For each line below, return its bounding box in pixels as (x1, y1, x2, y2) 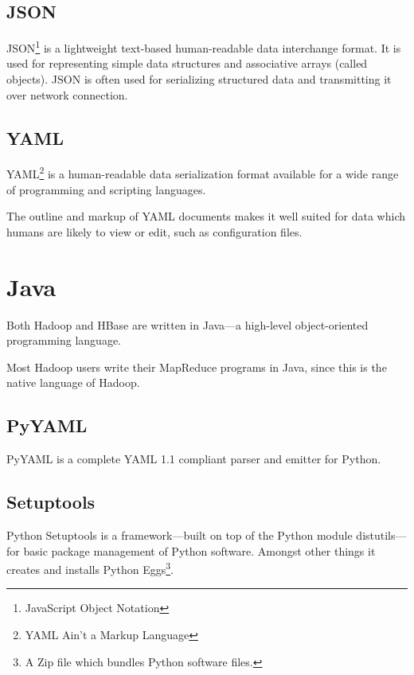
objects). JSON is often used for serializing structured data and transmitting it (6, 71, 392, 88)
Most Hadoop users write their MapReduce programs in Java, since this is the (6, 358, 387, 375)
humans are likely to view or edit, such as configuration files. (6, 223, 303, 240)
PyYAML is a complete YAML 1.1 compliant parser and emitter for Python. (6, 451, 381, 467)
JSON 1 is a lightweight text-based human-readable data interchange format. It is (6, 37, 401, 56)
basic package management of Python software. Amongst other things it (23, 542, 376, 559)
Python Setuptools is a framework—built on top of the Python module (6, 526, 353, 543)
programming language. (6, 332, 121, 349)
